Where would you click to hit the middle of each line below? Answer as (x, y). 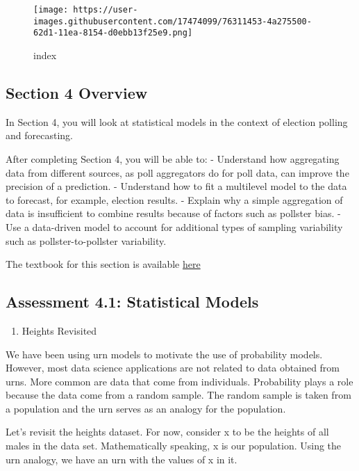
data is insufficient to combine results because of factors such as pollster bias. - (173, 213)
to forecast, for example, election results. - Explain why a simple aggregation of (174, 199)
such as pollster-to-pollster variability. (86, 240)
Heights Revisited (59, 330)
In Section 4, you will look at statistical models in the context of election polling (177, 121)
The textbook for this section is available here (103, 264)
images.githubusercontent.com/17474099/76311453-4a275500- (173, 21)
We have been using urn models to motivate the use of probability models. (164, 354)
